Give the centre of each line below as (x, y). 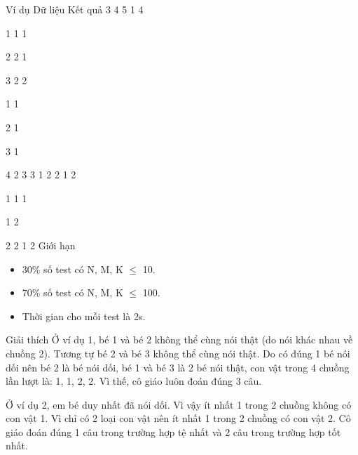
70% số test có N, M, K (73, 292)
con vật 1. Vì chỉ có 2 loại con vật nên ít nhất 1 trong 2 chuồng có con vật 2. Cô (178, 418)
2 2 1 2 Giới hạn (41, 245)
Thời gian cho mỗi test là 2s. (84, 316)
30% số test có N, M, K (73, 269)
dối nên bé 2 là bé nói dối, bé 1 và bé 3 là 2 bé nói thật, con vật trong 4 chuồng (178, 367)
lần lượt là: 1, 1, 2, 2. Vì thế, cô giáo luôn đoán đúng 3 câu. (134, 381)
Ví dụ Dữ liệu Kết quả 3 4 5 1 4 (75, 9)
